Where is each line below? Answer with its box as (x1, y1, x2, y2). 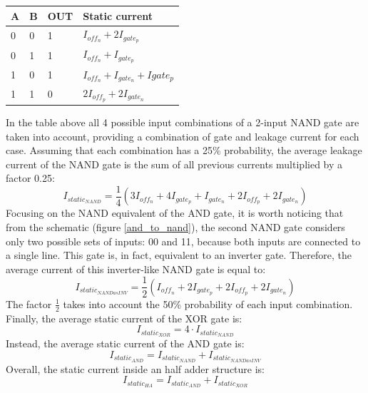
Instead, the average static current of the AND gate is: (6, 336, 245, 351)
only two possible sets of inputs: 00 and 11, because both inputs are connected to (6, 233, 361, 248)
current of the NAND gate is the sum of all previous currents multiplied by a (6, 156, 343, 171)
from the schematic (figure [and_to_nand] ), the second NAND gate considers (6, 220, 345, 235)
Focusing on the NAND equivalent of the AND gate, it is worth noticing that (6, 205, 344, 220)
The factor (6, 296, 52, 311)
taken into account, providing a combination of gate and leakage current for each (6, 128, 359, 143)
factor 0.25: (6, 170, 55, 185)
